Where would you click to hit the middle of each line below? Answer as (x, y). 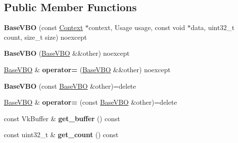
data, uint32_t (213, 27)
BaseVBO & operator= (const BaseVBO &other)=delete (90, 102)
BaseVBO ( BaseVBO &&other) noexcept (67, 53)
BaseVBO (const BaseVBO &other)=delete (70, 86)
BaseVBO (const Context (44, 27)
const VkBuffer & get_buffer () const (62, 118)
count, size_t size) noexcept (46, 37)
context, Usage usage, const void (137, 27)
